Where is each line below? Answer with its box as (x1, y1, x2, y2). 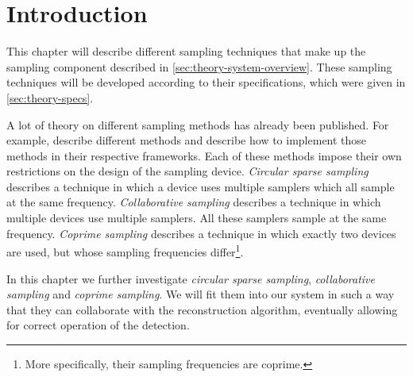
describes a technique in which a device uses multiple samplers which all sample (6, 178, 395, 194)
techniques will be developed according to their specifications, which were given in (6, 74, 406, 90)
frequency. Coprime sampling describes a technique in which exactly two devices (6, 225, 396, 241)
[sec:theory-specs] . (6, 89, 94, 106)
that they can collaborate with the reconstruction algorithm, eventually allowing (6, 301, 398, 317)
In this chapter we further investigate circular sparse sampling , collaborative (6, 270, 375, 287)
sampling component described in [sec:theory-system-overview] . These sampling (6, 58, 392, 75)
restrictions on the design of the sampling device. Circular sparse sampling (6, 163, 369, 179)
